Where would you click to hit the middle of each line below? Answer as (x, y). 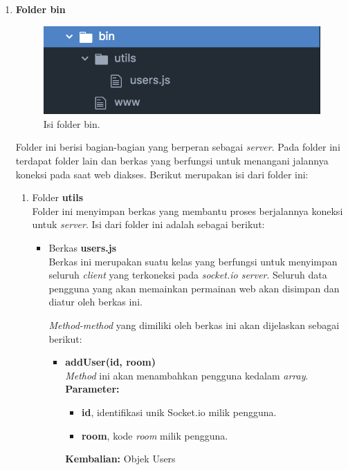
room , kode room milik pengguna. (155, 435)
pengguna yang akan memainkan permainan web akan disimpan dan (194, 288)
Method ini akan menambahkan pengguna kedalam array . (187, 375)
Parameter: (92, 389)
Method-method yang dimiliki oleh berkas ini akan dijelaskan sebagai (194, 325)
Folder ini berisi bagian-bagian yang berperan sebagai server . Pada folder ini (178, 147)
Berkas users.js (82, 247)
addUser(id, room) (111, 362)
